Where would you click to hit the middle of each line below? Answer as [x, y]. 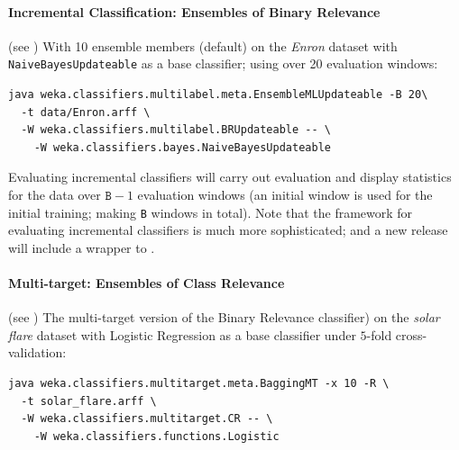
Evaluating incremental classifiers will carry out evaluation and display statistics [230, 177]
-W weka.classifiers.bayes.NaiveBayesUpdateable [182, 147]
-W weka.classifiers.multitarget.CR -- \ [147, 419]
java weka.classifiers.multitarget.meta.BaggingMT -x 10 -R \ [199, 384]
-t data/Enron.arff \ [86, 112]
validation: [37, 352]
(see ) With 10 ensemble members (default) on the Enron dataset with [203, 45]
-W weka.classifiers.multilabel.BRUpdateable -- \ [176, 130]
